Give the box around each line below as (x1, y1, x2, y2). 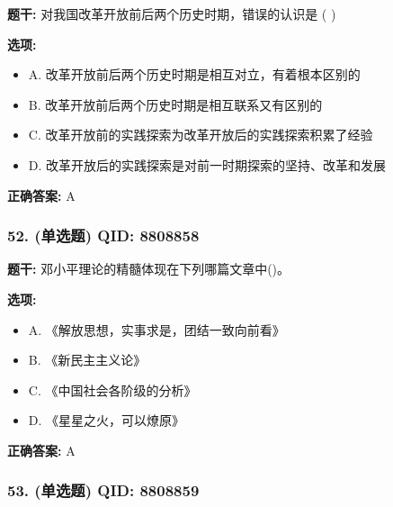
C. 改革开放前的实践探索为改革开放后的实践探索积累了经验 (28, 125, 373, 144)
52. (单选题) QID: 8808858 (7, 224, 200, 247)
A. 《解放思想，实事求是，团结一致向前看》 (28, 320, 285, 339)
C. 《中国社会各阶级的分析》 (28, 380, 197, 399)
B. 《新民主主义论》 (28, 350, 147, 369)
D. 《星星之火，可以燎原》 (28, 411, 185, 430)
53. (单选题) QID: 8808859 (7, 479, 200, 502)
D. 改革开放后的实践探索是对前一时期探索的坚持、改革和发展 (28, 155, 387, 174)
